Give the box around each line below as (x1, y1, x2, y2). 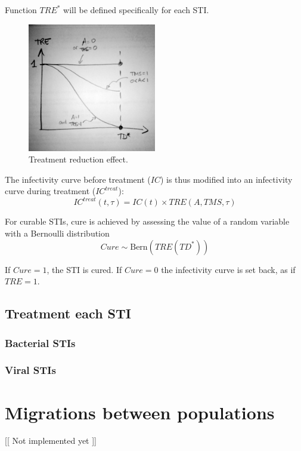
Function (5, 4, 37, 16)
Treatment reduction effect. (29, 153, 128, 165)
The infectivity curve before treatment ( (5, 173, 151, 185)
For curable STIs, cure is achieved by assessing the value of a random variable (5, 215, 290, 228)
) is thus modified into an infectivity (160, 173, 293, 185)
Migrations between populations (5, 400, 275, 424)
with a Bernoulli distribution (5, 227, 110, 240)
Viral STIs (5, 363, 56, 378)
